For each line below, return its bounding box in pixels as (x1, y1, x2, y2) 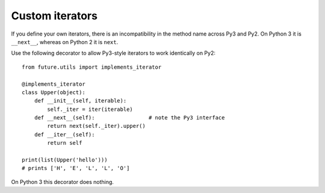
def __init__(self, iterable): (34, 97, 127, 104)
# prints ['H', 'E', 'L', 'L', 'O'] (22, 165, 130, 172)
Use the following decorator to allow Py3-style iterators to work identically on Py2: (11, 49, 216, 57)
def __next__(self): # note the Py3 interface (34, 115, 225, 121)
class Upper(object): (22, 89, 85, 96)
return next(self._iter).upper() (47, 122, 146, 130)
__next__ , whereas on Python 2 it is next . (11, 38, 119, 45)
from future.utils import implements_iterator (22, 63, 162, 71)
